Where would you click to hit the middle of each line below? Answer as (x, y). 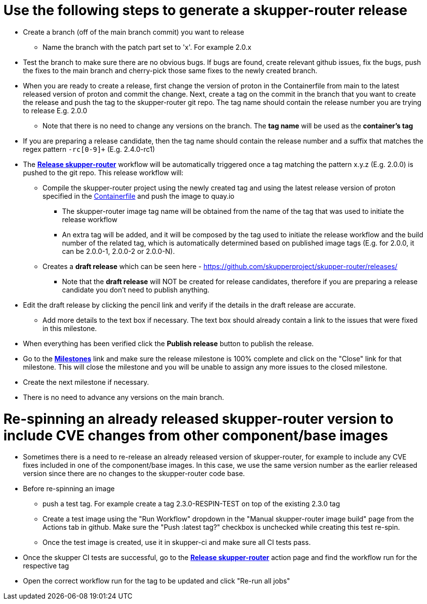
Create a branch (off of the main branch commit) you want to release (134, 32)
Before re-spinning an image (69, 489)
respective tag (46, 566)
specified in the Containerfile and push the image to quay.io (139, 196)
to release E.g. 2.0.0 (55, 110)
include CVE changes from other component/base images (196, 435)
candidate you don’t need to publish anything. (136, 290)
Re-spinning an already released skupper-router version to (199, 419)
